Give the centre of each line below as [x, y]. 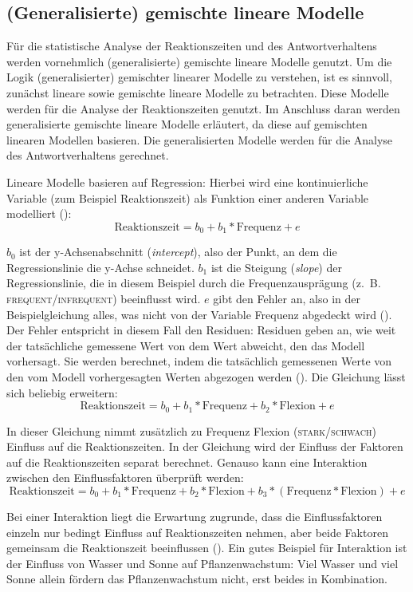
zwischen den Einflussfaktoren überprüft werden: [125, 478]
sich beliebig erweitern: [62, 392]
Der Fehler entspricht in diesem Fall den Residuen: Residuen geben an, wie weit [201, 330]
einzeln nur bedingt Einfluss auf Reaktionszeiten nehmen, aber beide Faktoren [197, 532]
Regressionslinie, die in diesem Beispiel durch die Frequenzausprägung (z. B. [194, 283]
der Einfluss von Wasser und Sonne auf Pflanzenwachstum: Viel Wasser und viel [203, 563]
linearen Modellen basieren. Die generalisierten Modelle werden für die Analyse [200, 139]
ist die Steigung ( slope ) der [276, 267]
